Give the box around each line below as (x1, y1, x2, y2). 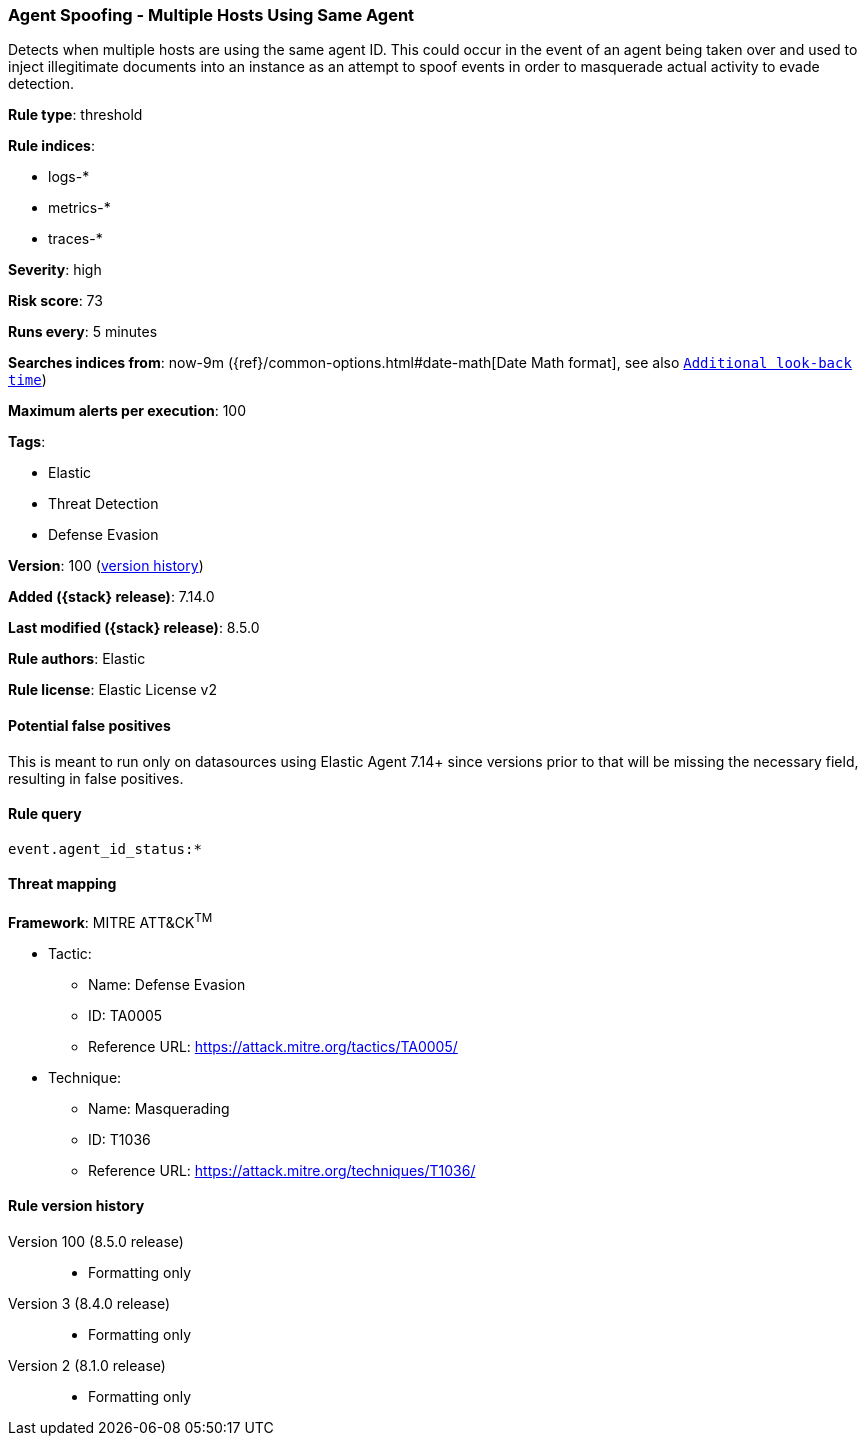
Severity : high (8, 261, 102, 279)
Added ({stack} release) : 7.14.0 (8, 588, 215, 606)
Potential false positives (8, 716, 171, 734)
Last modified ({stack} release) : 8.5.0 (8, 619, 260, 637)
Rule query (8, 805, 82, 823)
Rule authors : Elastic (8, 650, 146, 668)
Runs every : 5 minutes (8, 323, 158, 341)
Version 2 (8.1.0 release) (8, 1356, 166, 1374)
